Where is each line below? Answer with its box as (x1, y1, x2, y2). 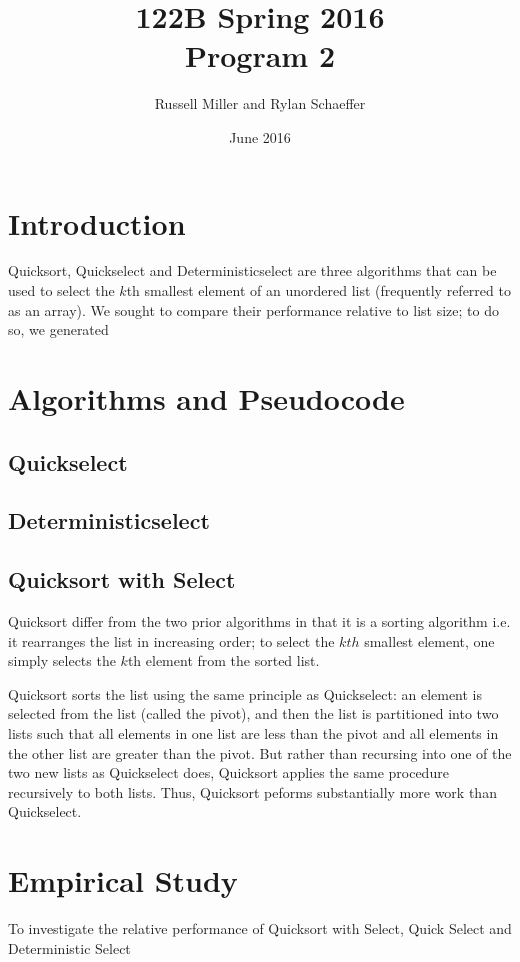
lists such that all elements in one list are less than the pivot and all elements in (8, 722, 499, 743)
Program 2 (184, 35, 336, 76)
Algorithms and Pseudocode (8, 378, 405, 418)
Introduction (8, 202, 186, 243)
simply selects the (8, 650, 116, 671)
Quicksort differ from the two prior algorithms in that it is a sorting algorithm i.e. (8, 610, 511, 631)
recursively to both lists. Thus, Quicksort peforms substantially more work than (8, 781, 497, 802)
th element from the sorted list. (127, 650, 320, 671)
